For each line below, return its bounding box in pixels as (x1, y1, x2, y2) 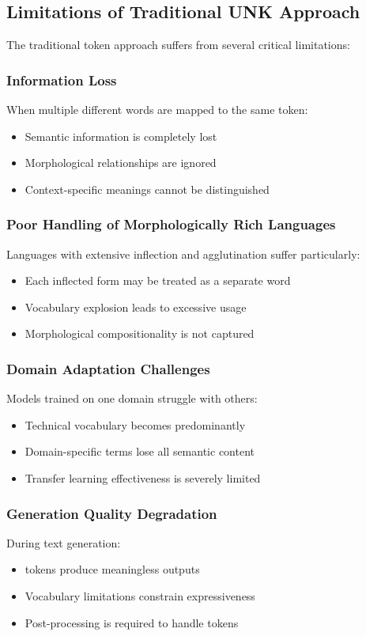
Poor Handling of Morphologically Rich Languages (6, 214, 336, 234)
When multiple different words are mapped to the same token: (6, 101, 308, 118)
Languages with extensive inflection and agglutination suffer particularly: (6, 245, 360, 262)
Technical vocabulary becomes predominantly (25, 416, 246, 433)
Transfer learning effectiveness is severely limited (25, 469, 261, 486)
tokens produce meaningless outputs (25, 561, 200, 577)
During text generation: (6, 534, 121, 551)
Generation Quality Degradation (6, 503, 217, 523)
